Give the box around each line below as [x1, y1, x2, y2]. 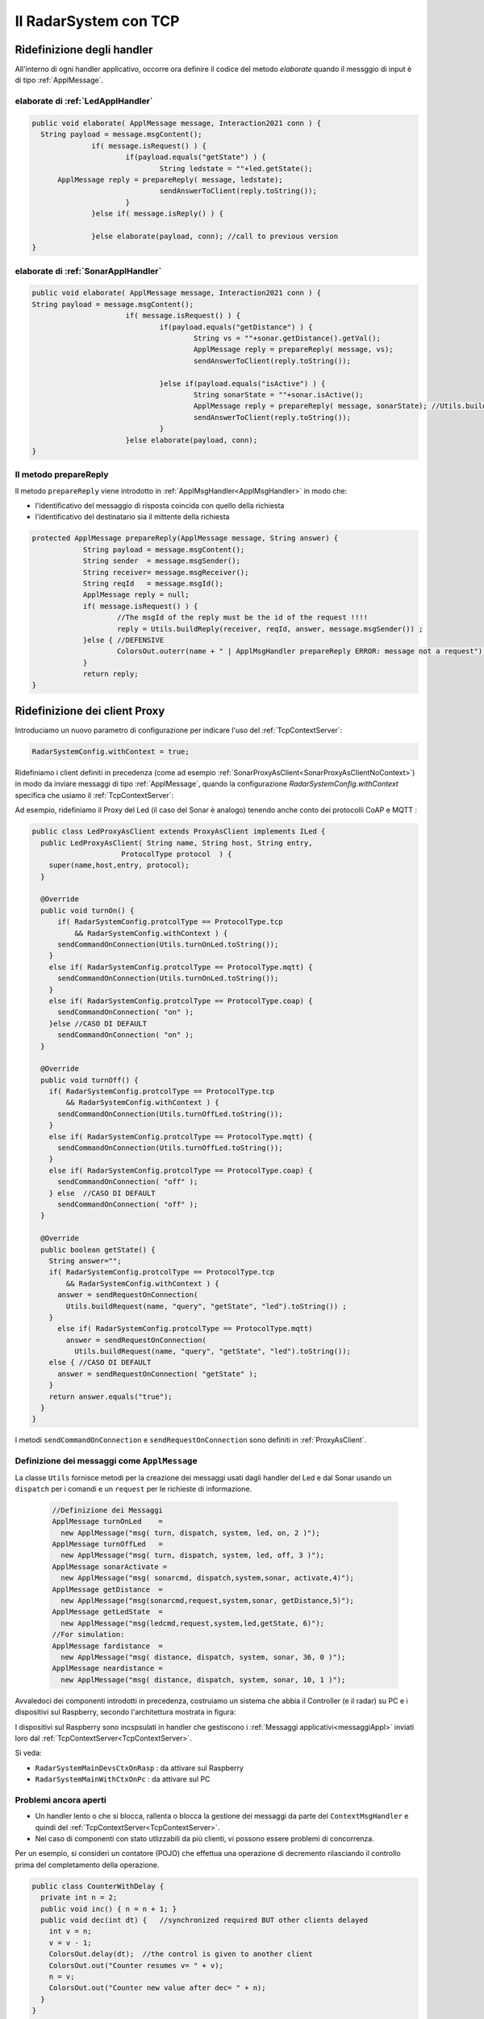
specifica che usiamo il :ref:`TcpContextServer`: [15, 790, 174, 800]
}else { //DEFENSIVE [82, 635, 165, 644]
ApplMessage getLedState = [52, 1607, 163, 1617]
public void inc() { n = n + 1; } [40, 1904, 177, 1913]
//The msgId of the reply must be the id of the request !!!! [117, 613, 369, 622]
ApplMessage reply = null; [82, 590, 190, 599]
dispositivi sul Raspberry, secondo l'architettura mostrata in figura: [15, 1707, 236, 1717]
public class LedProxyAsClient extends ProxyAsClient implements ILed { [31, 827, 326, 836]
